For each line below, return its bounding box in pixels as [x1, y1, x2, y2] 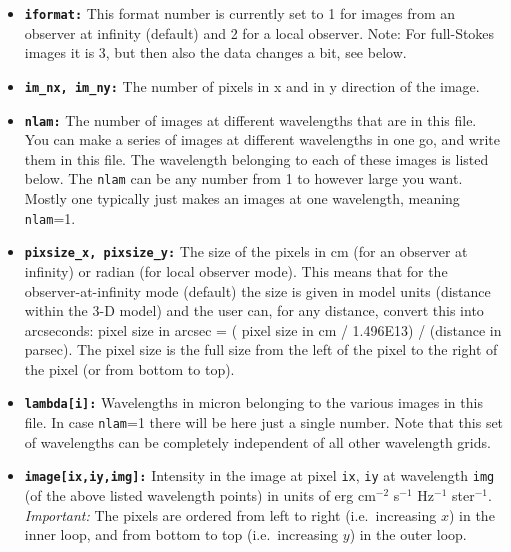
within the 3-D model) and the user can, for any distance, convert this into [24, 300, 484, 321]
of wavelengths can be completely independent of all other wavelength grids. [24, 431, 491, 452]
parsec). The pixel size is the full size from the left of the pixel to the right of [24, 339, 498, 360]
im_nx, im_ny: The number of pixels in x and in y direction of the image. [24, 75, 480, 96]
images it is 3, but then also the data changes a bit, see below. [24, 42, 407, 63]
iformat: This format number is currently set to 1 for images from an [24, 3, 456, 23]
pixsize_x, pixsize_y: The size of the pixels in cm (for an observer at [24, 241, 468, 262]
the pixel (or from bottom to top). [24, 358, 235, 379]
